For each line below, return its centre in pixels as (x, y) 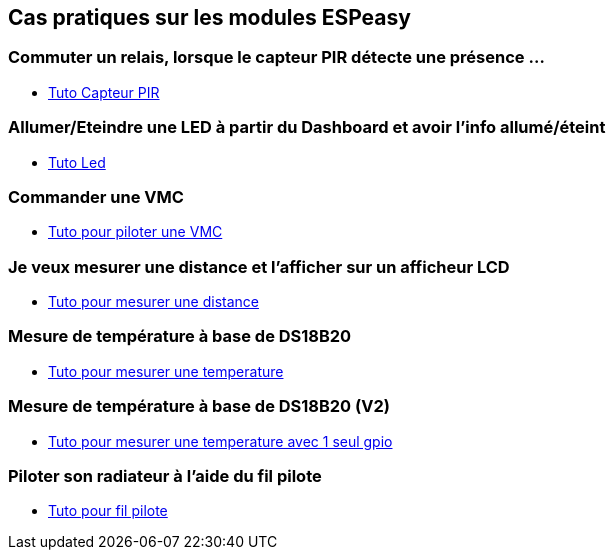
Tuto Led (77, 162)
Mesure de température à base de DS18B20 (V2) (199, 406)
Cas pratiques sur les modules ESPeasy (209, 17)
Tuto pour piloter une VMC (135, 232)
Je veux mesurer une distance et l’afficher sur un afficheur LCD (259, 266)
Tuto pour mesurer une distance (153, 302)
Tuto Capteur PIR (104, 92)
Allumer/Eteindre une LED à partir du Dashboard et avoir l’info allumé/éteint (307, 127)
